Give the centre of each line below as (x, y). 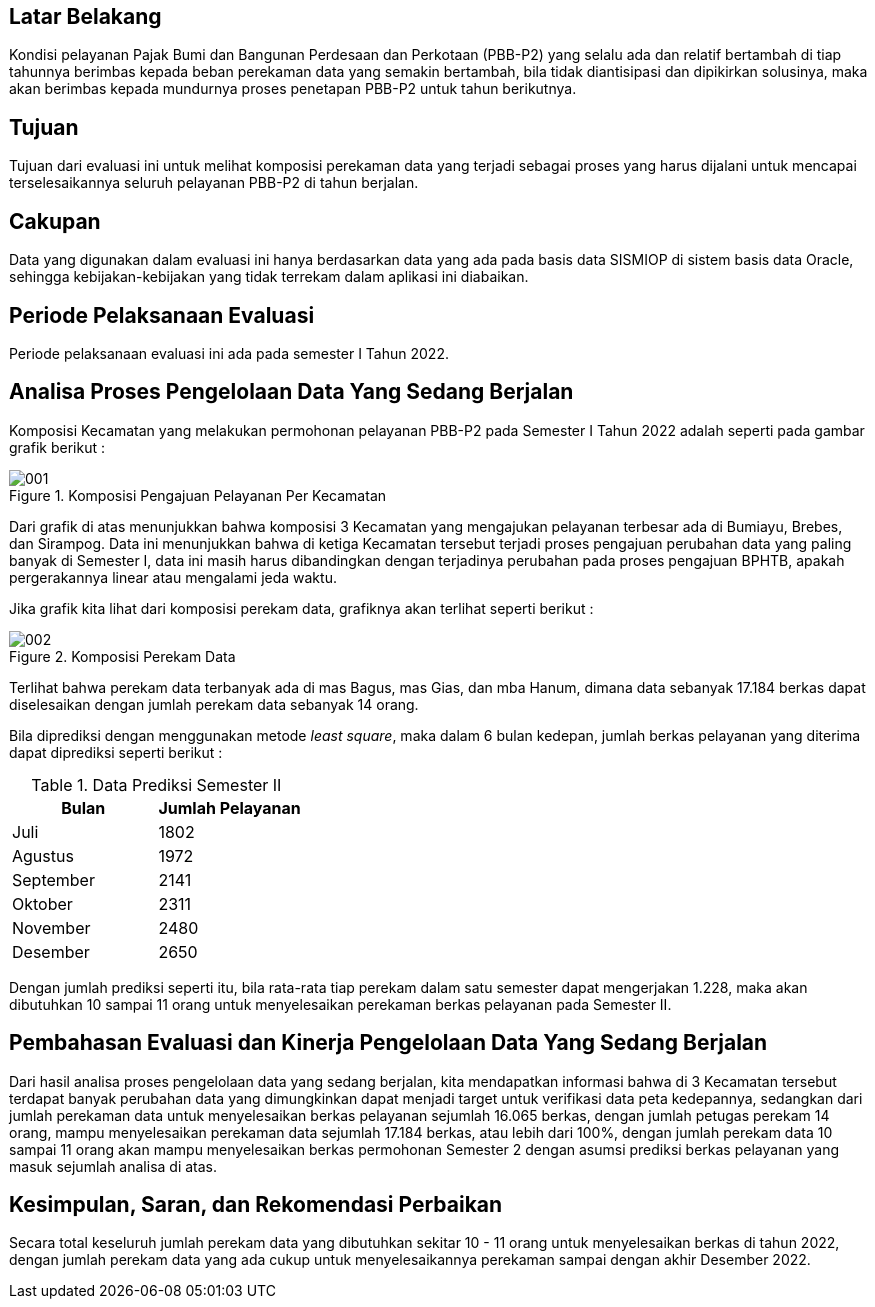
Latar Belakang (85, 16)
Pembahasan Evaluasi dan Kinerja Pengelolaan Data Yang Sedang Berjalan (388, 1043)
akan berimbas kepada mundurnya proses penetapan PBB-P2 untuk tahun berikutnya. (293, 89)
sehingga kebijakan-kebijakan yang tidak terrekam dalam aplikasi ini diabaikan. (269, 277)
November (51, 927)
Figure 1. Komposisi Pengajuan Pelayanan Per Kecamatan (198, 495)
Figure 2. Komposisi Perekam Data (122, 656)
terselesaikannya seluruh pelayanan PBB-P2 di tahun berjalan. (214, 183)
